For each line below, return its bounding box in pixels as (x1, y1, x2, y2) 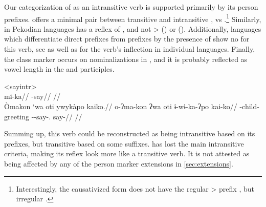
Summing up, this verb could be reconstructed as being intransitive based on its (4, 128, 255, 139)
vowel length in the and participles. (4, 64, 115, 74)
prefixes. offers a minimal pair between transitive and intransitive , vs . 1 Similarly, (4, 12, 261, 24)
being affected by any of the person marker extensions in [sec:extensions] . (4, 158, 233, 169)
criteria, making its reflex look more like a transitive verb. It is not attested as (4, 148, 250, 159)
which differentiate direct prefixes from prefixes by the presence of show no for (4, 33, 250, 44)
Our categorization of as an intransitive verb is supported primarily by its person (4, 2, 258, 12)
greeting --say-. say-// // (4, 111, 82, 121)
